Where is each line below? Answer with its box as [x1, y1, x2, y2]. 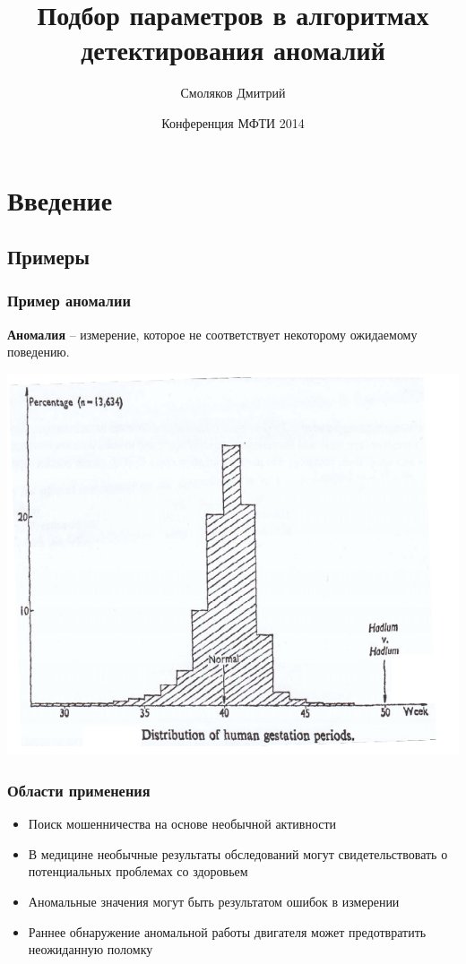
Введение [7, 181, 113, 218]
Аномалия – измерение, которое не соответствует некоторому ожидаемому [7, 324, 418, 343]
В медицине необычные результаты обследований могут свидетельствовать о [28, 844, 448, 863]
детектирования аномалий [81, 31, 385, 68]
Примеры [7, 243, 90, 271]
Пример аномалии [7, 289, 131, 312]
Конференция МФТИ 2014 [161, 113, 305, 132]
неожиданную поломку [28, 940, 153, 959]
